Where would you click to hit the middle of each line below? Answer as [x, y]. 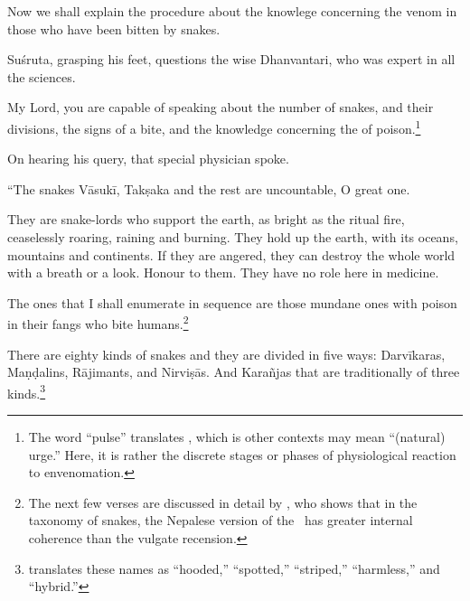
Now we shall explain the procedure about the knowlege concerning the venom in [232, 11]
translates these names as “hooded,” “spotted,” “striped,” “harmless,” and [234, 568]
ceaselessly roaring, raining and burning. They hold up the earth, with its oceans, [233, 237]
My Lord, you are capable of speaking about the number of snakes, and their [221, 107]
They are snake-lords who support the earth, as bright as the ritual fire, [206, 219]
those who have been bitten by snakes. [114, 28]
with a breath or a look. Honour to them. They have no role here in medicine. [223, 272]
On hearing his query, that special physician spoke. [148, 159]
